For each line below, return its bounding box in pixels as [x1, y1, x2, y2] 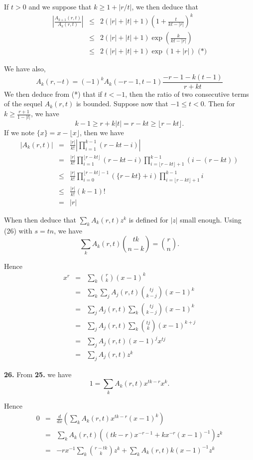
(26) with [4, 225, 32, 235]
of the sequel [4, 98, 43, 109]
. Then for [204, 98, 235, 109]
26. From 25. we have [4, 369, 72, 379]
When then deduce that [4, 214, 77, 225]
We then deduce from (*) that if [4, 88, 102, 99]
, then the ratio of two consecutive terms [125, 88, 249, 99]
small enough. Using [180, 214, 242, 225]
